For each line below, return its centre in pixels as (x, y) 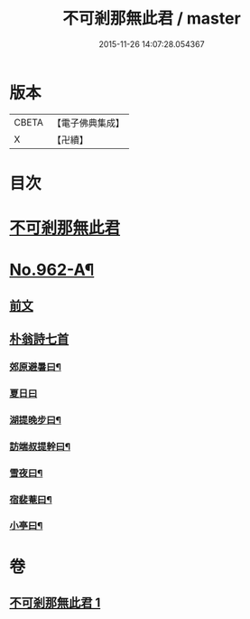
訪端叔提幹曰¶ (40, 446)
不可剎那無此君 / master (152, 19)
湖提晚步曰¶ (35, 419)
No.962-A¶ (52, 270)
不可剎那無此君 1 (55, 603)
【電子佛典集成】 (88, 123)
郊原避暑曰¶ (35, 367)
